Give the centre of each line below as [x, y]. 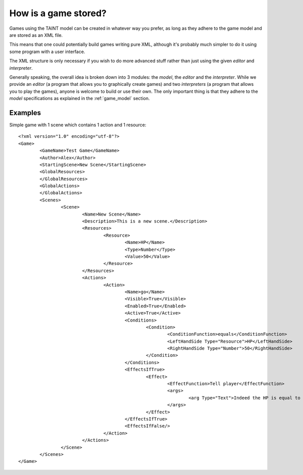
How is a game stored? [58, 13]
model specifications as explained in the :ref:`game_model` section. [80, 98]
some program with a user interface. [47, 51]
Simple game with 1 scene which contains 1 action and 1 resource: [78, 125]
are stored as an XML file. [36, 35]
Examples [25, 113]
